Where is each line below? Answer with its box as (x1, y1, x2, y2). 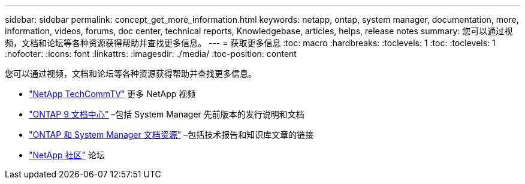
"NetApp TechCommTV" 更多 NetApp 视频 (29, 89, 196, 99)
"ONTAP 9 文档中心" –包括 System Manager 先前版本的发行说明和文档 (29, 109, 304, 119)
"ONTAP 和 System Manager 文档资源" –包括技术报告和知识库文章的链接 (29, 129, 314, 140)
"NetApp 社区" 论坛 (29, 150, 105, 160)
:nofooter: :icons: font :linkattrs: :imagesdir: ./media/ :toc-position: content (5, 49, 297, 59)
